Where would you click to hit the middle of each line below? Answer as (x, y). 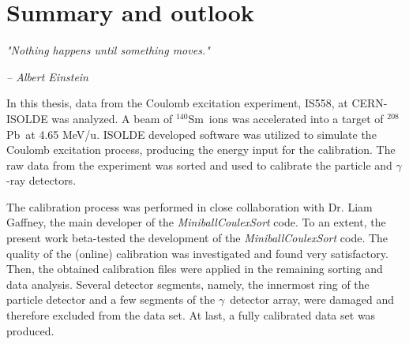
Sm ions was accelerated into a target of (286, 118)
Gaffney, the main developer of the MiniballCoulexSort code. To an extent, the (196, 222)
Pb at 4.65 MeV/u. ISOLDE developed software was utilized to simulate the (191, 134)
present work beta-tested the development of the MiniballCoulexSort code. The (197, 238)
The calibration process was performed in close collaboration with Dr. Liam (189, 206)
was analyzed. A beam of (112, 118)
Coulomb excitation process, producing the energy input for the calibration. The (201, 150)
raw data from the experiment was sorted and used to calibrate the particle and (199, 165)
